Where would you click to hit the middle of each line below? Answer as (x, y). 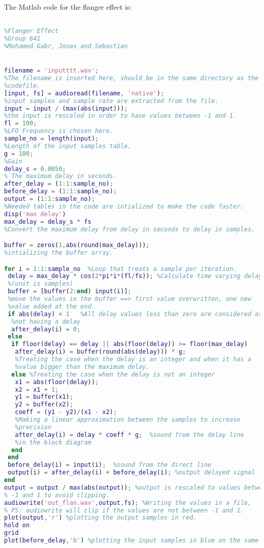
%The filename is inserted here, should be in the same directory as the (131, 78)
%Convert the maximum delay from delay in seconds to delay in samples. (129, 229)
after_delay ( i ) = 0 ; (46, 329)
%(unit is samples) (41, 284)
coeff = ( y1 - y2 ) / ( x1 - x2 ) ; (66, 412)
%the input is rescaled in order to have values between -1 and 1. (121, 116)
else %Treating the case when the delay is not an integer (113, 374)
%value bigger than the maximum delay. (82, 367)
